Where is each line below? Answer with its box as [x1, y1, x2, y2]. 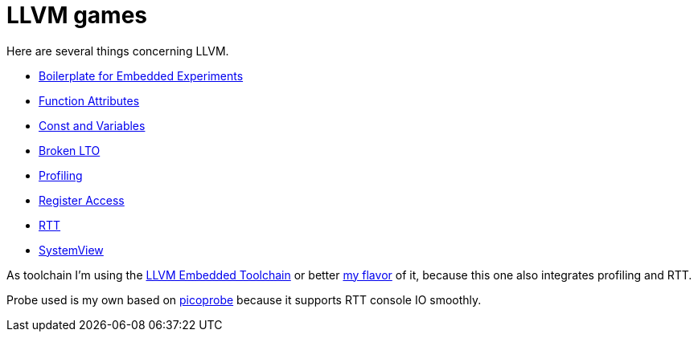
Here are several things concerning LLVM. [6, 43, 229, 58]
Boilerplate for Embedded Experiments [39, 68, 244, 83]
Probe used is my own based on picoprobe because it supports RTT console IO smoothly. [6, 292, 482, 307]
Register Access [39, 193, 125, 207]
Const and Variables [39, 118, 146, 132]
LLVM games [6, 2, 147, 29]
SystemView [39, 242, 104, 257]
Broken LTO [39, 143, 101, 157]
